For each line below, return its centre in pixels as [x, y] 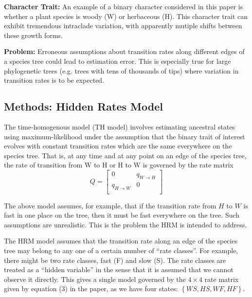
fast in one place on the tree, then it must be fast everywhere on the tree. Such [122, 215]
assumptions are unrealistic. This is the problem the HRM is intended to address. [126, 224]
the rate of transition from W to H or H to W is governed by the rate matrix [119, 165]
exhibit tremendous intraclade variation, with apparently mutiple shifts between [123, 26]
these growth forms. [33, 35]
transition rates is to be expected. [54, 80]
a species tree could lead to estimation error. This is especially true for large [117, 61]
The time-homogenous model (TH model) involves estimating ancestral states [119, 126]
